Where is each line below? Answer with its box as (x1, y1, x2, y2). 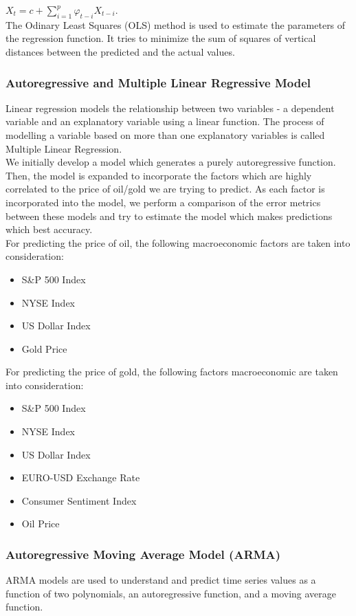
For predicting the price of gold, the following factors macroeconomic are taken (5, 364, 338, 379)
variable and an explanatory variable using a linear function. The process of (5, 114, 324, 129)
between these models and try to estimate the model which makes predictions (5, 208, 333, 223)
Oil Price (21, 516, 60, 531)
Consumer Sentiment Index (21, 493, 137, 507)
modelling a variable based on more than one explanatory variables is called (5, 127, 325, 142)
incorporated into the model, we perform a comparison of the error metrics (5, 195, 321, 209)
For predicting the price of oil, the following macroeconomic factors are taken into (5, 235, 351, 250)
